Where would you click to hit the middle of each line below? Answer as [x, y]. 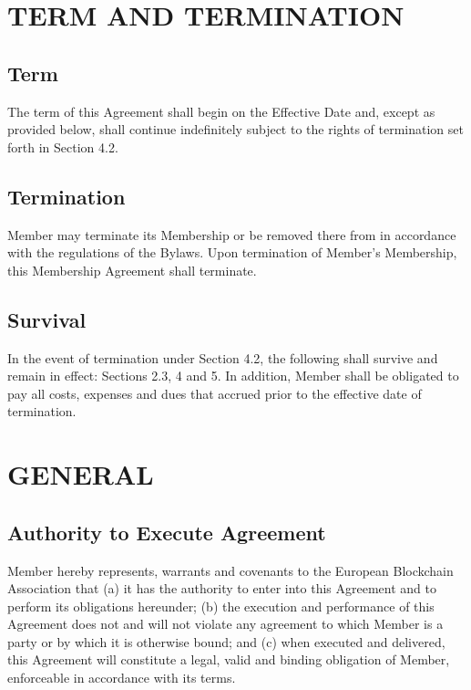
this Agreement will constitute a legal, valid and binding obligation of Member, [229, 659]
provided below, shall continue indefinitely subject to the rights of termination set [235, 129]
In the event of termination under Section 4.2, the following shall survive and [223, 357]
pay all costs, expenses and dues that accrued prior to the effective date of [215, 393]
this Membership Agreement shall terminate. [132, 270]
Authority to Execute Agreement [167, 532]
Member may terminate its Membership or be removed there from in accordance [232, 234]
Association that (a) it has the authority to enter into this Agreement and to [222, 588]
